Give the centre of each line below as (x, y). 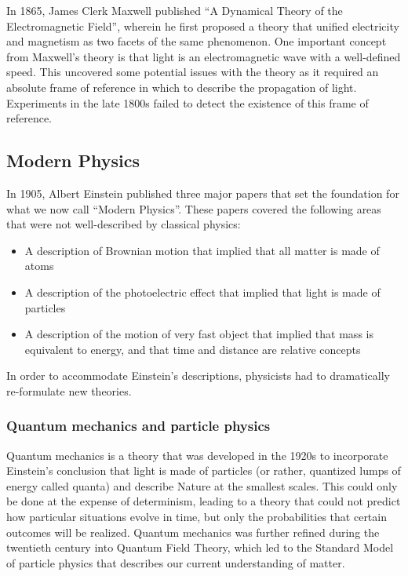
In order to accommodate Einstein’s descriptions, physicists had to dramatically (198, 375)
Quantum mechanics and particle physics (138, 426)
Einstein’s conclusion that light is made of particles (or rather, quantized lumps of (204, 470)
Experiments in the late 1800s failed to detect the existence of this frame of (188, 102)
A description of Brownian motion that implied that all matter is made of (202, 250)
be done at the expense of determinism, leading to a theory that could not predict (204, 501)
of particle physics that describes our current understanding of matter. (176, 562)
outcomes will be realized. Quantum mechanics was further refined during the (193, 532)
